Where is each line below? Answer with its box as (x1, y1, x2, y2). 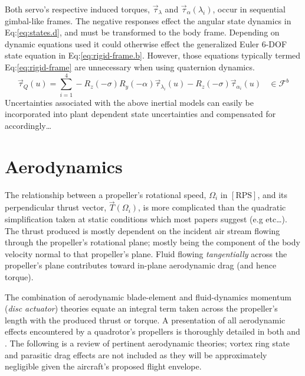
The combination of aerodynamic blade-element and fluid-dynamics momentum (5, 290, 291, 303)
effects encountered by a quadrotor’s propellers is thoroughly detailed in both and (5, 325, 300, 338)
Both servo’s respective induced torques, (5, 3, 150, 15)
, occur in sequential (212, 3, 286, 15)
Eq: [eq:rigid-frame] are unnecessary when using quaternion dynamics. (5, 60, 255, 73)
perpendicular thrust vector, (5, 201, 107, 213)
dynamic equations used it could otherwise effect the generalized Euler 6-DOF (5, 37, 287, 50)
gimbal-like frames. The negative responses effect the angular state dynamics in (5, 14, 291, 27)
